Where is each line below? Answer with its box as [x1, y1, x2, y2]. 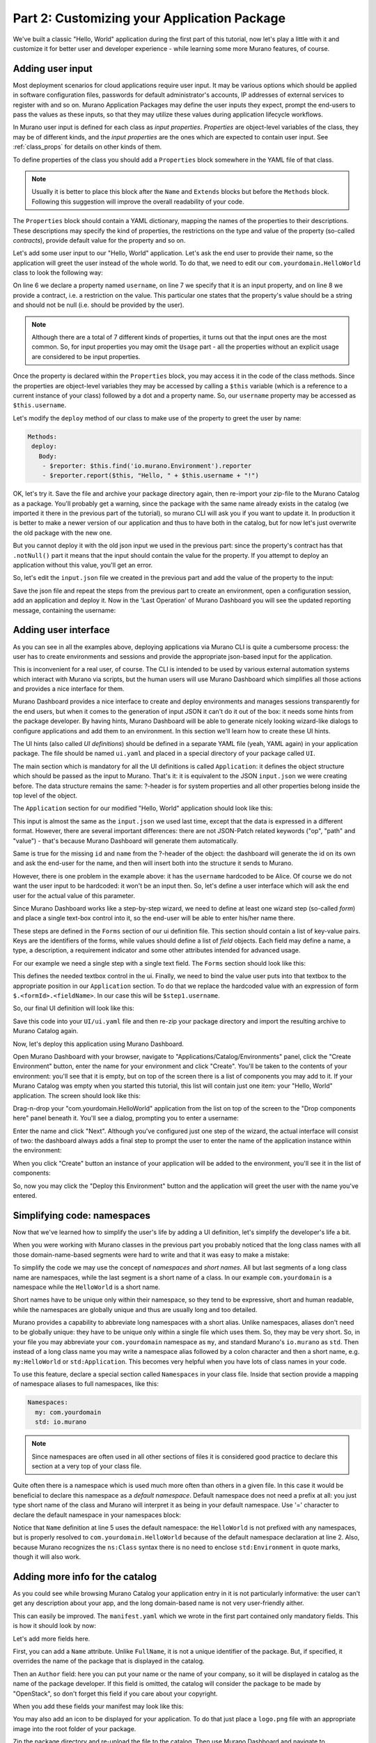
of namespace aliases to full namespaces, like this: [13, 1380, 159, 1388]
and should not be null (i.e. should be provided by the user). [13, 300, 185, 310]
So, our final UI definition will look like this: [13, 1004, 135, 1012]
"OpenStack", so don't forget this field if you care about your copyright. [13, 1689, 218, 1698]
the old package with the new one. [13, 528, 113, 537]
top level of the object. [13, 791, 78, 800]
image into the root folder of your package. [13, 1724, 136, 1733]
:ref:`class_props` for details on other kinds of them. [13, 143, 162, 151]
